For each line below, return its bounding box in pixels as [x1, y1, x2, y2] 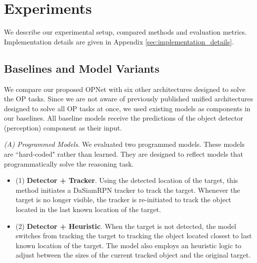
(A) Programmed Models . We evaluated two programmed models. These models [4, 139, 245, 149]
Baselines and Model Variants [4, 60, 160, 76]
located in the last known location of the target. [15, 204, 161, 215]
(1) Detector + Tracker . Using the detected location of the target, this [15, 175, 238, 185]
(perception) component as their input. [4, 122, 122, 132]
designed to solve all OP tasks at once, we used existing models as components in [4, 103, 251, 113]
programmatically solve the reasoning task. [4, 158, 134, 169]
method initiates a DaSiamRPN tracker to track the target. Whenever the [15, 184, 240, 195]
